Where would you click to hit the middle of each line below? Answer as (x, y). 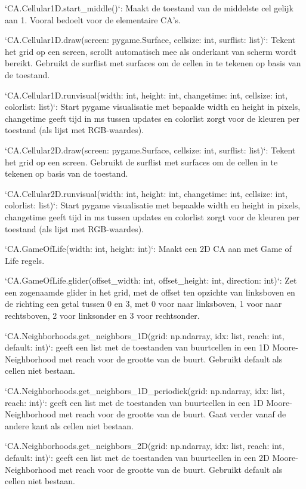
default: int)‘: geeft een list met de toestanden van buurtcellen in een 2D (137, 457)
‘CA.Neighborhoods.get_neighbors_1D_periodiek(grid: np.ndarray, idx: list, (145, 391)
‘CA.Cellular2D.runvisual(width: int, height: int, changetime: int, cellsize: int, (146, 193)
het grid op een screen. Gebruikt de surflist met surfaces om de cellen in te (141, 162)
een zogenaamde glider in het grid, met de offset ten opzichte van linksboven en (150, 292)
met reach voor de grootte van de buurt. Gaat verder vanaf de (172, 414)
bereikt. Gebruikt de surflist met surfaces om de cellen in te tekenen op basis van (153, 63)
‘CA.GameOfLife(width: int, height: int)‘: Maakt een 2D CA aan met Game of (148, 249)
